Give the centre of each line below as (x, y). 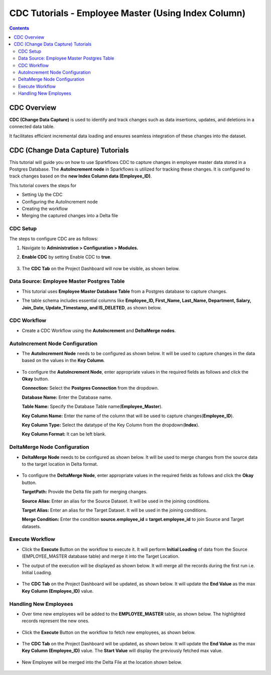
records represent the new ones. (56, 621)
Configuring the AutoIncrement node (60, 202)
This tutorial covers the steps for (43, 185)
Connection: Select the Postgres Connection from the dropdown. (90, 388)
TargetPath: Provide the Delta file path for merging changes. (85, 492)
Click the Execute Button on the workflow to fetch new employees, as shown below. (109, 632)
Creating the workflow (45, 209)
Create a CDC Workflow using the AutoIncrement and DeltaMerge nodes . (99, 330)
